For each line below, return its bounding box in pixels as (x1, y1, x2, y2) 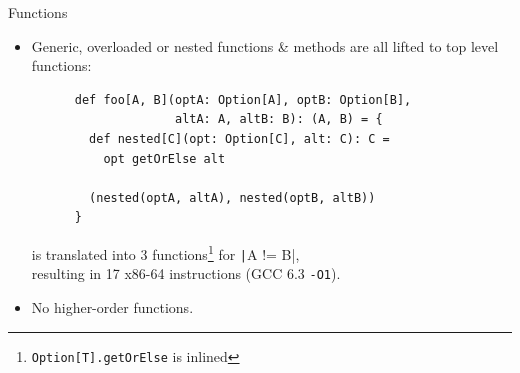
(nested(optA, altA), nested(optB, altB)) (89, 190, 376, 205)
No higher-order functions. (31, 296, 194, 317)
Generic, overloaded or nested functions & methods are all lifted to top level (31, 35, 499, 56)
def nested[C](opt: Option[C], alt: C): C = (89, 131, 390, 146)
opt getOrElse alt (103, 151, 226, 166)
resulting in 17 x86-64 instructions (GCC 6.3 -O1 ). (31, 263, 341, 284)
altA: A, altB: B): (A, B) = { (174, 112, 383, 127)
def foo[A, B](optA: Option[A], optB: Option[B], (74, 92, 412, 107)
